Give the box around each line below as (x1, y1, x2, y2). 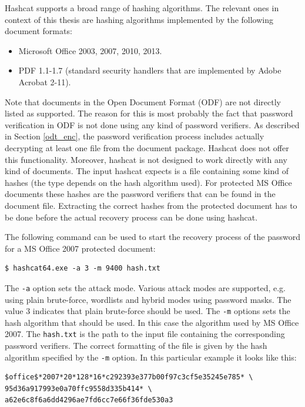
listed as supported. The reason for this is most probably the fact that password (5, 107, 293, 119)
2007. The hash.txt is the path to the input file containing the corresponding (5, 328, 285, 340)
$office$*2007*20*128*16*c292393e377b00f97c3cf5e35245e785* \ (5, 373, 253, 382)
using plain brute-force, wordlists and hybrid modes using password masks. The (5, 293, 291, 305)
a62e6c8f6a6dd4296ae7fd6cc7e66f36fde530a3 (5, 396, 173, 405)
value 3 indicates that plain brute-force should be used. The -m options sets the (5, 305, 290, 317)
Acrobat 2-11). (18, 75, 71, 88)
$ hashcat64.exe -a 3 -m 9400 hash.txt (5, 264, 160, 273)
